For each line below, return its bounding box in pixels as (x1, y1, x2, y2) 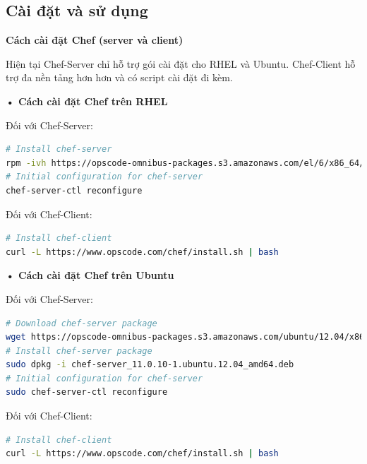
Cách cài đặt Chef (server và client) (6, 32, 183, 47)
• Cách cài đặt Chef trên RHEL (6, 93, 168, 108)
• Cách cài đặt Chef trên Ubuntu (6, 268, 174, 282)
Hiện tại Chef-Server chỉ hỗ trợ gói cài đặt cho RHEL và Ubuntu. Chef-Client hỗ (6, 56, 356, 71)
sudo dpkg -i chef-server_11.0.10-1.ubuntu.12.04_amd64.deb (6, 359, 294, 370)
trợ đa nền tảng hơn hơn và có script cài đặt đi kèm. (6, 70, 233, 85)
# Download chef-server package (6, 318, 157, 328)
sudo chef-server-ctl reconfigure (6, 387, 168, 398)
